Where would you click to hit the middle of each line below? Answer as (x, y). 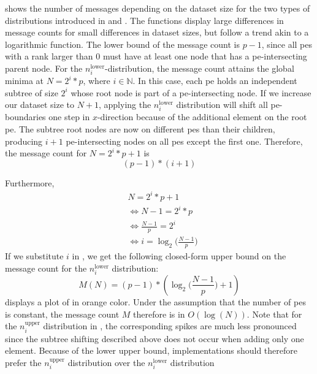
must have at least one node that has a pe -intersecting (205, 56)
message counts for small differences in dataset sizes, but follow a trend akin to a (157, 32)
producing (24, 141)
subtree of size (32, 92)
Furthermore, (30, 182)
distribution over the (106, 362)
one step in (69, 117)
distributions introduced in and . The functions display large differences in (144, 20)
